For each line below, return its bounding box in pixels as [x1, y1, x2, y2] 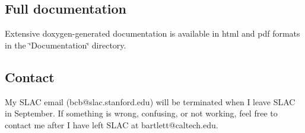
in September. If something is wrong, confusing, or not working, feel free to [5, 107, 278, 119]
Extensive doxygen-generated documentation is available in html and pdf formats [5, 27, 300, 40]
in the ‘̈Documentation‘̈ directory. [5, 38, 126, 51]
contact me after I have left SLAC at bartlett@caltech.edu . [5, 118, 218, 131]
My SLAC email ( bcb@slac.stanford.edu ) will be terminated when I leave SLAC [5, 95, 296, 108]
